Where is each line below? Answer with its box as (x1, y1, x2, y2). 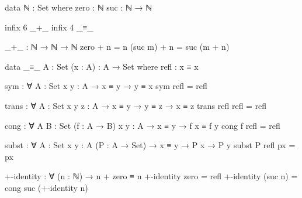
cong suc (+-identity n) (5, 181, 88, 193)
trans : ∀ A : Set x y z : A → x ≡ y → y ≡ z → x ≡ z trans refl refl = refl (5, 99, 267, 111)
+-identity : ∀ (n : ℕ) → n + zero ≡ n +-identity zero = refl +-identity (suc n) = (5, 170, 298, 182)
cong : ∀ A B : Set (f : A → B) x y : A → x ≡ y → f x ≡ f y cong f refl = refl (5, 119, 280, 131)
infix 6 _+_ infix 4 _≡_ (5, 21, 93, 33)
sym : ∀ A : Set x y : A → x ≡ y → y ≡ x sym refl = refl (5, 80, 207, 92)
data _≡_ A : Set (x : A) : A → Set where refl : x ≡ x (5, 60, 199, 72)
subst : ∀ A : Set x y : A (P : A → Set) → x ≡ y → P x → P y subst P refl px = (5, 139, 296, 151)
